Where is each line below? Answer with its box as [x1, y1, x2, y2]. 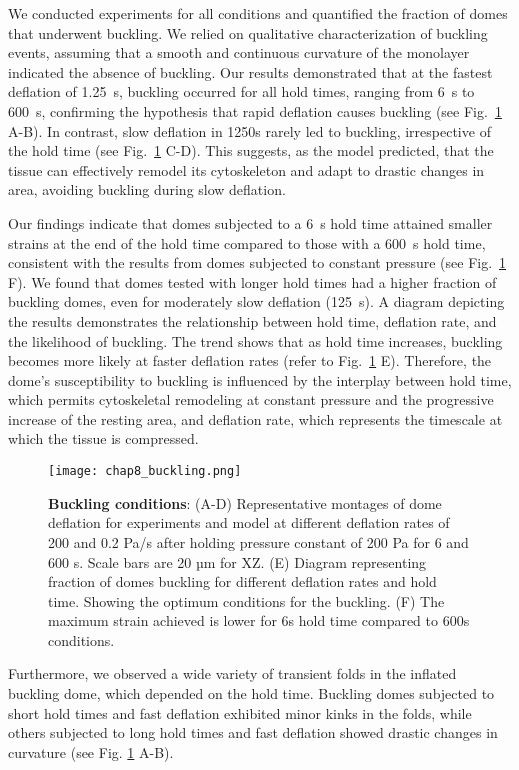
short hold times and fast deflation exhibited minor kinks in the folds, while [8, 702, 472, 723]
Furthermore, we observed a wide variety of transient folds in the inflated [8, 663, 457, 684]
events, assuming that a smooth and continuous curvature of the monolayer [8, 42, 470, 63]
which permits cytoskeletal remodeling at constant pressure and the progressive [8, 389, 494, 410]
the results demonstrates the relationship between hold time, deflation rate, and [8, 310, 497, 331]
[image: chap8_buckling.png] [48, 464, 242, 479]
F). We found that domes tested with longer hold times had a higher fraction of [8, 271, 497, 292]
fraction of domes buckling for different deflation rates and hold [48, 571, 437, 592]
